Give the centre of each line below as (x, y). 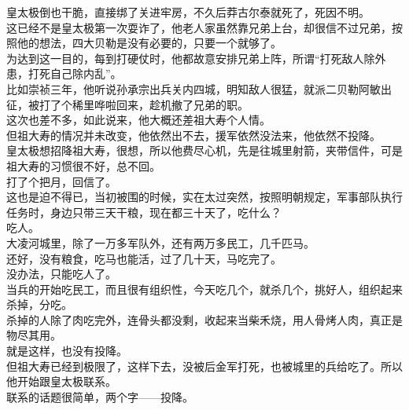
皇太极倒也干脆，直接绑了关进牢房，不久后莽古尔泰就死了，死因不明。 (188, 12)
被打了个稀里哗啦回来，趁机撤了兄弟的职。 (138, 104)
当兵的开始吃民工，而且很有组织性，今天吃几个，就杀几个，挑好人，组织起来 (204, 289)
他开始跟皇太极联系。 (61, 381)
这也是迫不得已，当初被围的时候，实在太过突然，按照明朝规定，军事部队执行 (204, 197)
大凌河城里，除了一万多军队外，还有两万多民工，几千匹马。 (160, 242)
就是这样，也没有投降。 (67, 351)
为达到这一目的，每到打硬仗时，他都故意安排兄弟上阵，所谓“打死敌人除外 (196, 58)
